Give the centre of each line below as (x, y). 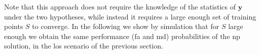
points (14, 26)
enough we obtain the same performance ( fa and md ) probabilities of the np (122, 36)
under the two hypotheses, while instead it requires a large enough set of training (130, 16)
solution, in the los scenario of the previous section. (84, 46)
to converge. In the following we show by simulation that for (126, 26)
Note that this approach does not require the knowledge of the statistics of (120, 6)
